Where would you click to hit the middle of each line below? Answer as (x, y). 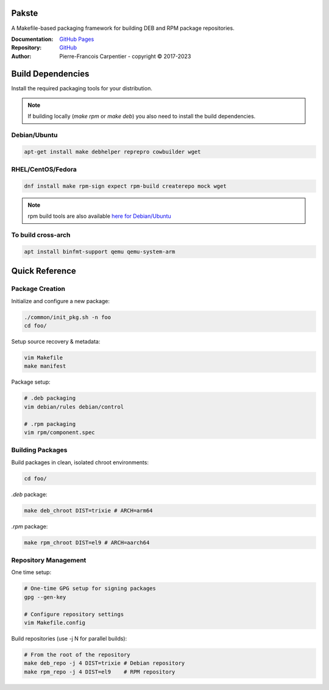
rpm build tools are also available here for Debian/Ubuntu (100, 216)
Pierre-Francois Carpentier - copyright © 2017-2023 (125, 56)
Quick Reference (44, 271)
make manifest (45, 366)
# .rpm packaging (50, 424)
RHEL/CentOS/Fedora (44, 170)
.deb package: (30, 494)
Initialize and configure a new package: (60, 301)
